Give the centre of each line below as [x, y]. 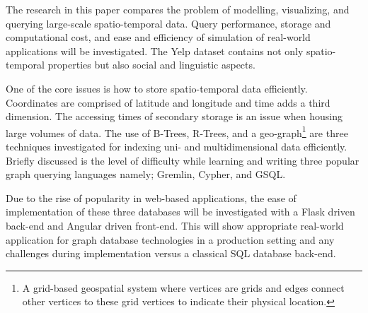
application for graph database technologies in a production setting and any [170, 239]
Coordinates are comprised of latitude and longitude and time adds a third [168, 102]
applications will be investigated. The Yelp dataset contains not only [155, 51]
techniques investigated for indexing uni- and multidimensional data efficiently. [177, 146]
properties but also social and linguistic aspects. [151, 65]
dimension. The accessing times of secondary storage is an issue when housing [174, 116]
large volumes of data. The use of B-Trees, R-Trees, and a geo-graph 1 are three [177, 131]
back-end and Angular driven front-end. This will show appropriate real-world [175, 225]
